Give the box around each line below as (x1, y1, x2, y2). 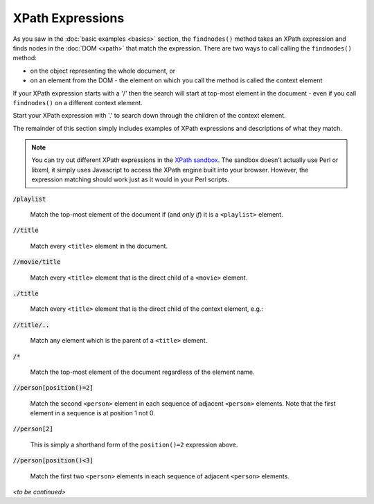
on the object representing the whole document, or (30, 66, 176, 75)
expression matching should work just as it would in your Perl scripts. (31, 175, 230, 183)
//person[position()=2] (12, 384, 93, 392)
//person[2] (12, 425, 53, 433)
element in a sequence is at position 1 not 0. (30, 409, 156, 417)
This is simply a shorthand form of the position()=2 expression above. (30, 440, 238, 449)
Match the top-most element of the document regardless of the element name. (30, 368, 255, 376)
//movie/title (12, 258, 61, 266)
